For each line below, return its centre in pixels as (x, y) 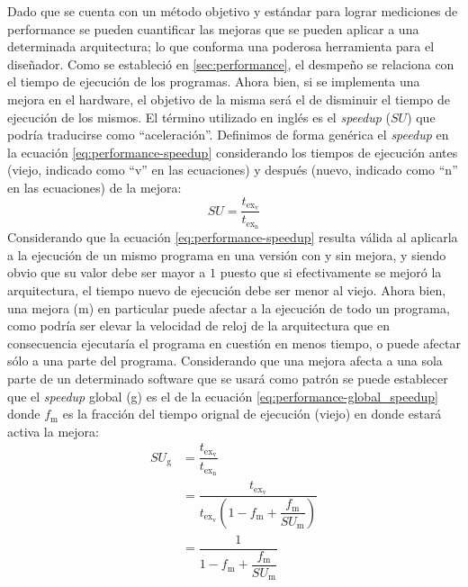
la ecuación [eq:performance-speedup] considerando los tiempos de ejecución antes (233, 152)
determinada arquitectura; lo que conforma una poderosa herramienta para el (221, 46)
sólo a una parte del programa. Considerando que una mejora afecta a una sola (225, 361)
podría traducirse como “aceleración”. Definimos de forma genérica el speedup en (228, 135)
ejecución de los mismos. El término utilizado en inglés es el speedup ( (199, 117)
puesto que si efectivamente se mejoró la (331, 272)
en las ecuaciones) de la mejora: (94, 187)
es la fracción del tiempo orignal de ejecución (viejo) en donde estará (252, 414)
